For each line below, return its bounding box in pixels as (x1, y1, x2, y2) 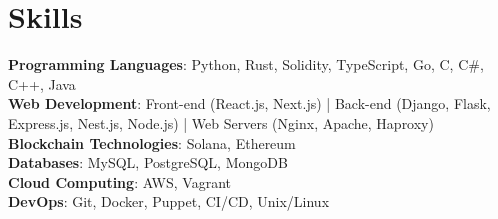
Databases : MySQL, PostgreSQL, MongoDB (8, 152, 288, 173)
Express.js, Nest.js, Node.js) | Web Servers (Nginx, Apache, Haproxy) (8, 112, 434, 133)
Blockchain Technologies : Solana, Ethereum (8, 132, 296, 153)
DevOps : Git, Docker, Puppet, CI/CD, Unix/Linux (8, 191, 330, 212)
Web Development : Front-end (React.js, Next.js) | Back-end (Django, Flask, (8, 93, 491, 114)
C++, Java (8, 73, 76, 94)
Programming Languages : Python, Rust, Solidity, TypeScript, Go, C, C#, (8, 54, 484, 75)
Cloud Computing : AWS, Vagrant (8, 171, 232, 192)
